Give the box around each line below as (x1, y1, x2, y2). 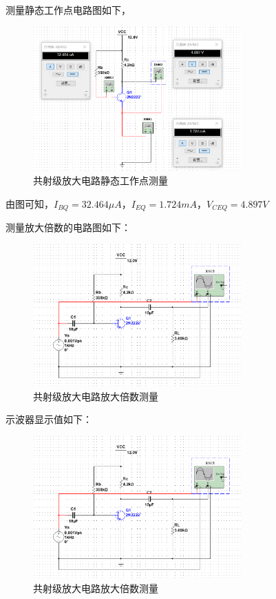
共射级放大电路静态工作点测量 (33, 173, 168, 187)
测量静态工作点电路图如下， (6, 3, 131, 17)
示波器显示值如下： (6, 412, 92, 426)
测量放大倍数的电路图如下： (6, 219, 131, 234)
